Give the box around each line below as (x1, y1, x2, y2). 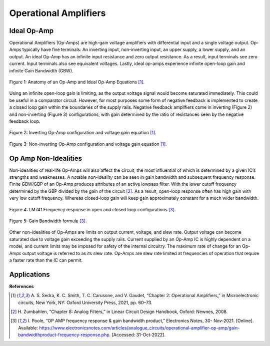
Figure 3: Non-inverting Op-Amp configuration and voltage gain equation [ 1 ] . (9, 141, 167, 147)
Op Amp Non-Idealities (9, 154, 82, 162)
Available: (18, 325, 38, 331)
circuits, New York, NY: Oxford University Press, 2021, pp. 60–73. (18, 300, 152, 306)
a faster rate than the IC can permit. (9, 257, 83, 263)
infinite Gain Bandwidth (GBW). (9, 67, 73, 73)
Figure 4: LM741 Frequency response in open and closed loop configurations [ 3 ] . (9, 206, 176, 212)
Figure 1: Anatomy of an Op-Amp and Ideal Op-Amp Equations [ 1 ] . (9, 79, 145, 85)
